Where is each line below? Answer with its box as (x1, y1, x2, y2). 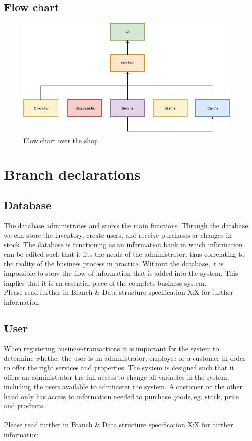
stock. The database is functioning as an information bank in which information (4, 239, 243, 249)
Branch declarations (4, 164, 141, 184)
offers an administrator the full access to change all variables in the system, (4, 372, 229, 382)
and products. (4, 401, 45, 411)
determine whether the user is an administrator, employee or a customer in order (4, 353, 246, 363)
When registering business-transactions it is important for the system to (4, 343, 219, 353)
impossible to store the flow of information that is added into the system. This (4, 268, 238, 278)
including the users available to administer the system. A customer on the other (4, 382, 243, 392)
